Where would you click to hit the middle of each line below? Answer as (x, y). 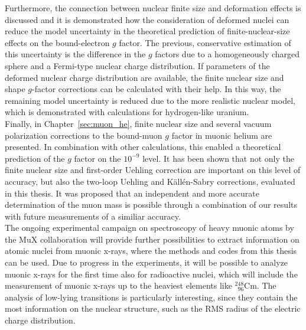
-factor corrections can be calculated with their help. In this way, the (157, 89)
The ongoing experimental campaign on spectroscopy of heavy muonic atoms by (149, 228)
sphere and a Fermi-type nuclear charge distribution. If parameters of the (137, 65)
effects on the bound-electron (57, 42)
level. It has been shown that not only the (219, 158)
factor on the (97, 158)
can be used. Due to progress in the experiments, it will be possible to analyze (147, 262)
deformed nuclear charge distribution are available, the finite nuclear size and (144, 77)
